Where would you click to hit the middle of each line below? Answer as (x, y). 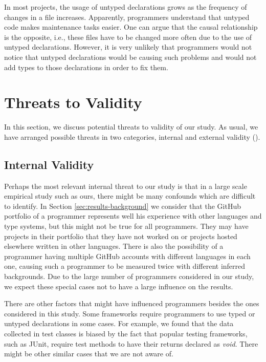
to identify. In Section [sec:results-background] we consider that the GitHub (123, 206)
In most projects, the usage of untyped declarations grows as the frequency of (126, 7)
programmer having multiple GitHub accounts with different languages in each (127, 256)
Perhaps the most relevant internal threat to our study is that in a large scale (126, 186)
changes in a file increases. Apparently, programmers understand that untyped (127, 17)
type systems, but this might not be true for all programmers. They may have (126, 226)
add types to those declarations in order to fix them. (86, 67)
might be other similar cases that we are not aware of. (89, 354)
